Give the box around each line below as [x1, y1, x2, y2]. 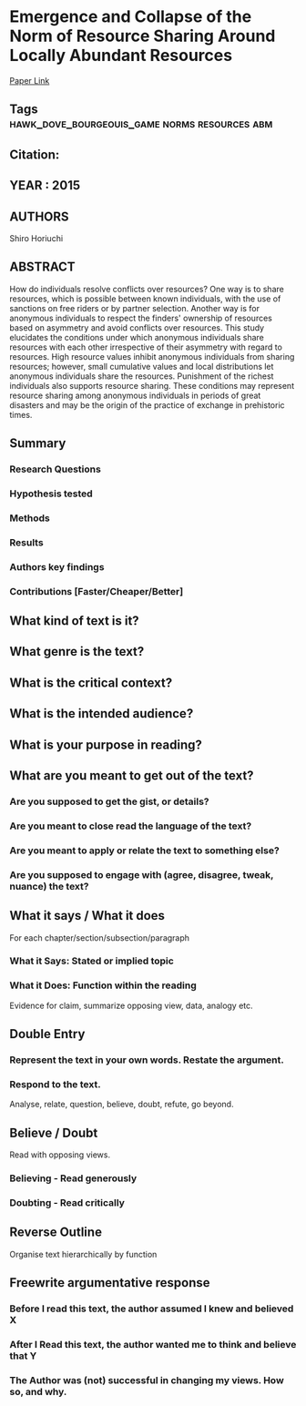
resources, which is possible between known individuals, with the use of [9, 293, 281, 304]
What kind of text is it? [9, 613, 139, 629]
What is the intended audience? [9, 706, 194, 721]
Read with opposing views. [9, 1149, 111, 1160]
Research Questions [9, 463, 102, 475]
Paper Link [9, 75, 50, 86]
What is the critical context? [9, 675, 173, 690]
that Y [9, 1350, 37, 1362]
